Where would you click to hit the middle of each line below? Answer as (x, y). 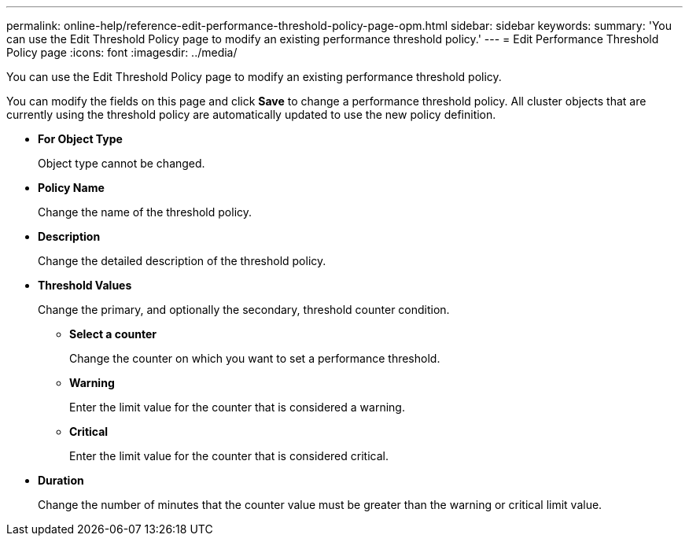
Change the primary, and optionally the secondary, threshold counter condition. (244, 310)
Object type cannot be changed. (122, 163)
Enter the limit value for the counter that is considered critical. (229, 456)
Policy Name (71, 188)
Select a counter (113, 334)
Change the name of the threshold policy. (145, 212)
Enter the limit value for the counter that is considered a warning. (237, 407)
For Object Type (80, 139)
